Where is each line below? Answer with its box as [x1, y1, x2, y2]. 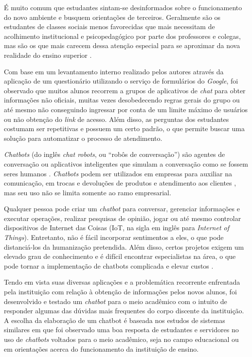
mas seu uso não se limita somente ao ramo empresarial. [4, 187, 171, 197]
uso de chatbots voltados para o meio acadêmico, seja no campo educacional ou [4, 334, 239, 344]
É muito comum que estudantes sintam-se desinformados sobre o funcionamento [4, 2, 242, 12]
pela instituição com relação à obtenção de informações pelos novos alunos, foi [4, 287, 237, 297]
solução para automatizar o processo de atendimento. [4, 133, 162, 143]
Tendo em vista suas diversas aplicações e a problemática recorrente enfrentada [4, 277, 240, 287]
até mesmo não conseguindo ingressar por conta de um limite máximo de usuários [4, 104, 248, 114]
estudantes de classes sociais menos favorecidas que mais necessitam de [4, 21, 215, 32]
